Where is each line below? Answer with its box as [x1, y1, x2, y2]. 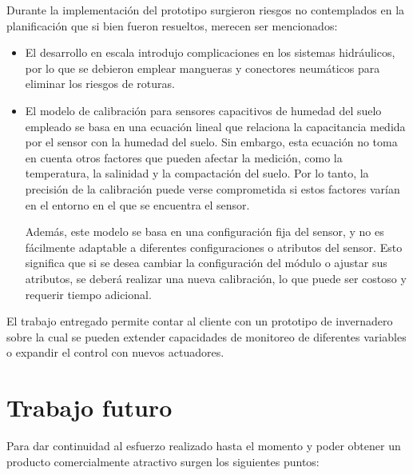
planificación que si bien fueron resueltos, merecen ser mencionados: [6, 17, 338, 34]
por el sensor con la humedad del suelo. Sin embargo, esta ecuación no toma [25, 134, 398, 150]
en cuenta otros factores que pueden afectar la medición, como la [25, 149, 343, 166]
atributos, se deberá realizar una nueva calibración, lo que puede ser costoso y [25, 269, 407, 286]
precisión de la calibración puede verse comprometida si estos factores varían [25, 180, 400, 197]
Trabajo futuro [6, 391, 173, 424]
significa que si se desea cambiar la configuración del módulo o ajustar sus [25, 254, 387, 271]
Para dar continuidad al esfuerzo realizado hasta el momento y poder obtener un [6, 437, 401, 453]
